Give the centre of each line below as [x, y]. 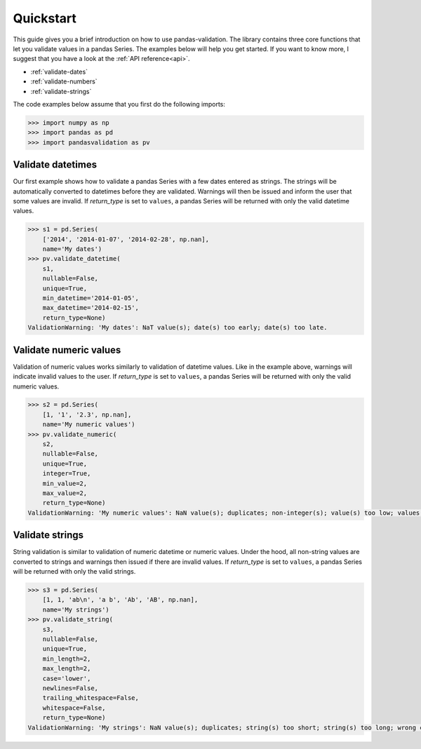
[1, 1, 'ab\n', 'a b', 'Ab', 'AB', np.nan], [120, 600]
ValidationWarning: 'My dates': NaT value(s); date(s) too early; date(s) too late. [178, 328]
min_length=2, [67, 659]
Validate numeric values [67, 350]
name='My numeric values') [89, 425]
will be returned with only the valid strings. [74, 572]
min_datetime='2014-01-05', [91, 298]
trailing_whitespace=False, [91, 698]
